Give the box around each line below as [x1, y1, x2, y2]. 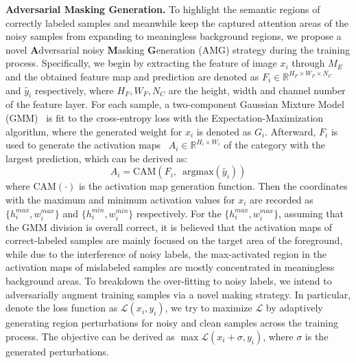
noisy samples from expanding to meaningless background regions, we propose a [5, 29, 342, 43]
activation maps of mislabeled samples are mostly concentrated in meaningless [5, 260, 335, 274]
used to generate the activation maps [5, 137, 161, 152]
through [292, 56, 325, 70]
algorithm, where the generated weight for [5, 124, 182, 138]
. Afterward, [265, 124, 316, 138]
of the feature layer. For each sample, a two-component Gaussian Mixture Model [5, 97, 344, 111]
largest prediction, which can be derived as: [5, 151, 188, 165]
